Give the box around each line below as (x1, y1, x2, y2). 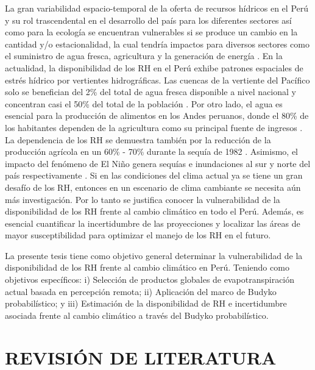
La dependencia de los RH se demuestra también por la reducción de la (5, 133, 271, 146)
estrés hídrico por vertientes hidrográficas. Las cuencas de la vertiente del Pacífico (5, 73, 310, 86)
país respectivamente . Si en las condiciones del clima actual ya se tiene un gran (5, 169, 303, 182)
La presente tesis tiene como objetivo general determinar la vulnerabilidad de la (5, 249, 303, 261)
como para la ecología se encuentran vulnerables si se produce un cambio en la (5, 26, 298, 38)
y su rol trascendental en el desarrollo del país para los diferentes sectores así (5, 13, 292, 26)
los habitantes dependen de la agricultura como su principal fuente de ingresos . (5, 121, 303, 133)
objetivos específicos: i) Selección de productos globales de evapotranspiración (5, 273, 295, 286)
